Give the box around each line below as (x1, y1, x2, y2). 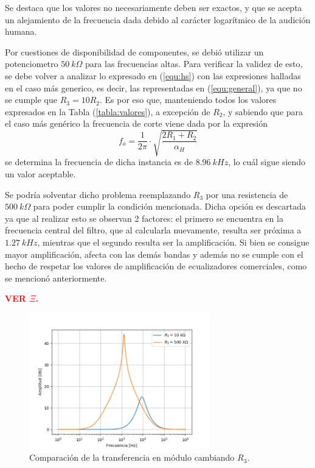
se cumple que (5, 93, 58, 106)
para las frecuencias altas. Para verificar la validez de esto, (85, 57, 303, 70)
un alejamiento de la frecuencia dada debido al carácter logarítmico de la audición (5, 13, 311, 26)
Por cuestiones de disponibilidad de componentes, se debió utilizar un (5, 45, 264, 58)
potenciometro (5, 57, 58, 70)
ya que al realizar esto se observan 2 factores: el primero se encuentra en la (5, 211, 283, 224)
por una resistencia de (206, 188, 288, 200)
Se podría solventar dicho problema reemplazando (5, 188, 191, 200)
